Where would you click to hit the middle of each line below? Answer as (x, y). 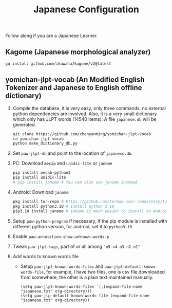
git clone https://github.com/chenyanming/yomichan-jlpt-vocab (82, 134)
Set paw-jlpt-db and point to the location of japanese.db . (73, 153)
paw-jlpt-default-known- (131, 267)
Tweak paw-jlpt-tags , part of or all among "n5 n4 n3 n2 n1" (77, 246)
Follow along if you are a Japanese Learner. (52, 36)
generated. (24, 124)
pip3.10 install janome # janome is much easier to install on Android (91, 211)
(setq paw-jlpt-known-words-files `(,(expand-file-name (81, 286)
